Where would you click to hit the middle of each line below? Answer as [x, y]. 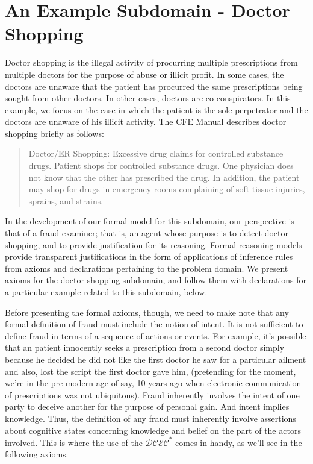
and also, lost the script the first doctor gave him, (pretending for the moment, [150, 371]
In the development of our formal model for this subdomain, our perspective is [150, 221]
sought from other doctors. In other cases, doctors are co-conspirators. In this [148, 98]
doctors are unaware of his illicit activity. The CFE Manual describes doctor [146, 121]
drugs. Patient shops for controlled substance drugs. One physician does [161, 165]
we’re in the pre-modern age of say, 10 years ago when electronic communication [153, 383]
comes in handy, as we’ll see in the [239, 442]
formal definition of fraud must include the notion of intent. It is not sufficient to [154, 324]
